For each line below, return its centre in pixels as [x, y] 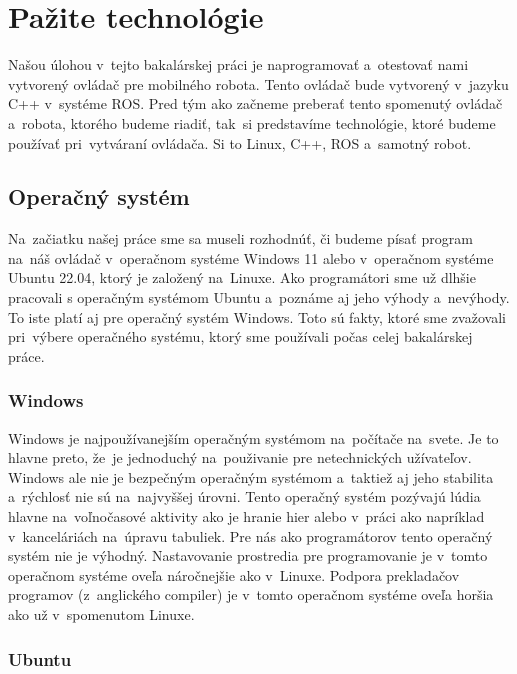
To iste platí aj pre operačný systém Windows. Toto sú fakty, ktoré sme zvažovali [257, 316]
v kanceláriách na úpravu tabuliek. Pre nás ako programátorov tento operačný [250, 535]
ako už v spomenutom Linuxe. [101, 614]
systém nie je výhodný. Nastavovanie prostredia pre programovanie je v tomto [248, 555]
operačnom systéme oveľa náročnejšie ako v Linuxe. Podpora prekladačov [234, 574]
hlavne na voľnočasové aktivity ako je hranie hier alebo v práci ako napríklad [246, 516]
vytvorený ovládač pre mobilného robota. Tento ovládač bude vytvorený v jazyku [258, 83]
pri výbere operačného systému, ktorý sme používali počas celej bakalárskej [240, 336]
